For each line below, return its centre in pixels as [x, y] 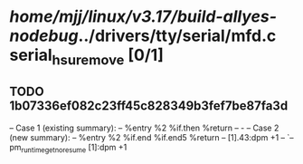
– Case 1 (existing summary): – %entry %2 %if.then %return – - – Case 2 [144, 128]
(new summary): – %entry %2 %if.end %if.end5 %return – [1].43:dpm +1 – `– [151, 137]
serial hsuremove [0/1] [87, 57]
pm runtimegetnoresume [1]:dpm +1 [68, 148]
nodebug [44, 36]
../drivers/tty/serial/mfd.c [177, 36]
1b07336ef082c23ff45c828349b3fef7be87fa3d [149, 106]
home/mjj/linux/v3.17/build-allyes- [143, 17]
